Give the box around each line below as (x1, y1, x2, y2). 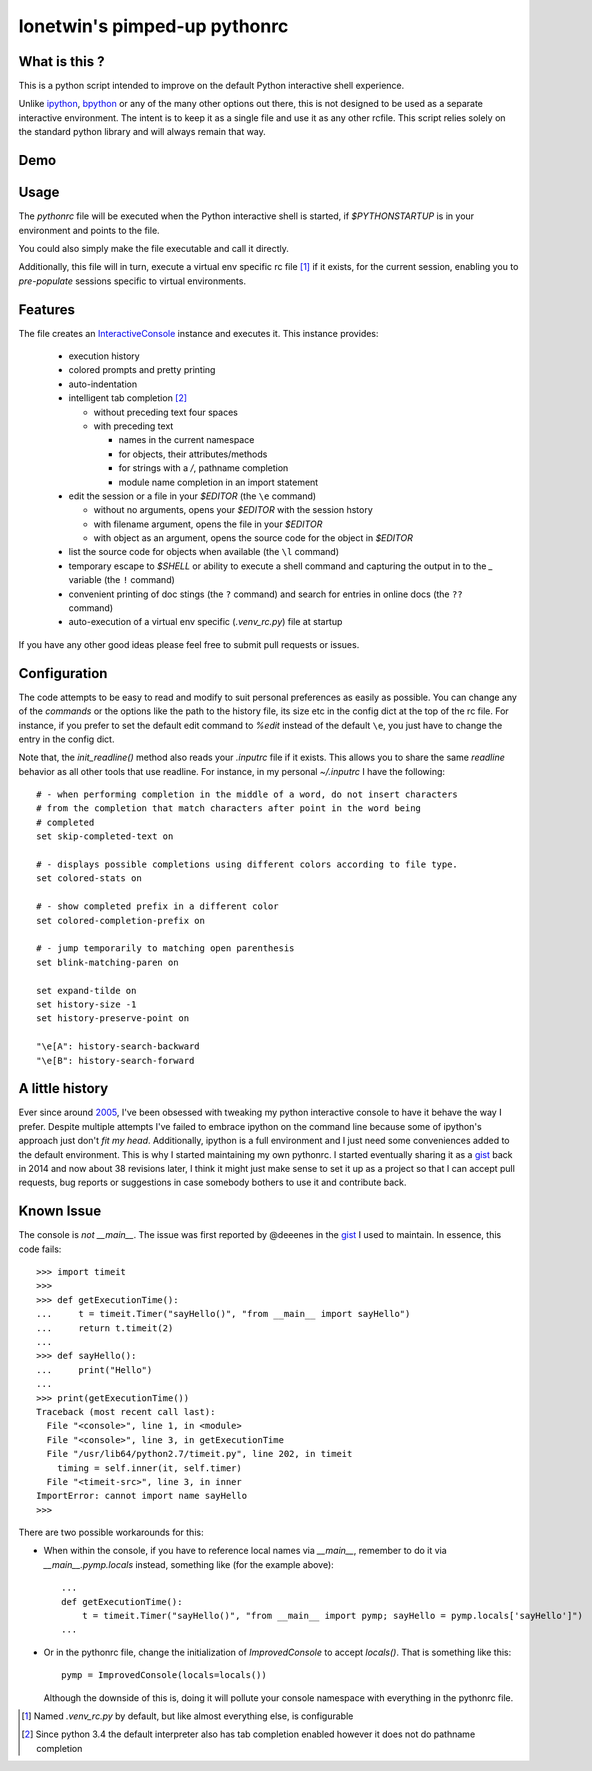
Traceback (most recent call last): (36, 1406, 216, 1417)
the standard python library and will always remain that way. (18, 126, 267, 138)
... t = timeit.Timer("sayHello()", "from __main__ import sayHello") (36, 1308, 411, 1320)
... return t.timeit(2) (36, 1322, 174, 1334)
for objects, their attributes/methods (118, 448, 268, 460)
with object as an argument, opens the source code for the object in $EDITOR (93, 532, 414, 544)
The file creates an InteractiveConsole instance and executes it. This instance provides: (18, 327, 379, 339)
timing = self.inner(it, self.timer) (56, 1462, 242, 1474)
